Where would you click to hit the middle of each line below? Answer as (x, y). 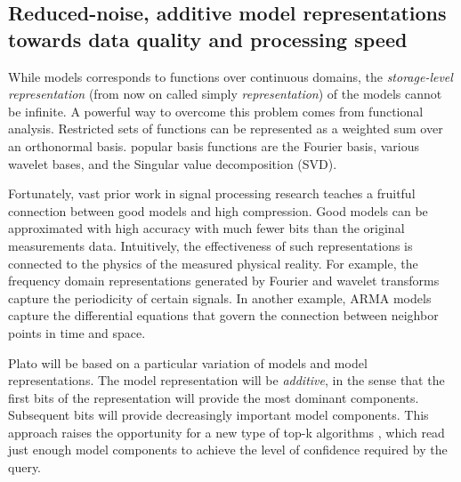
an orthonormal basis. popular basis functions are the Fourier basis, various (214, 145)
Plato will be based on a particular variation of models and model (188, 362)
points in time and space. (77, 332)
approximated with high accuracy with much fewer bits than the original (206, 228)
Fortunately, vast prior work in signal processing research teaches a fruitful (212, 193)
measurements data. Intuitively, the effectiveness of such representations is (210, 245)
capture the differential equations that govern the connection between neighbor (223, 315)
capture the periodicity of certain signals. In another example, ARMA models (220, 297)
